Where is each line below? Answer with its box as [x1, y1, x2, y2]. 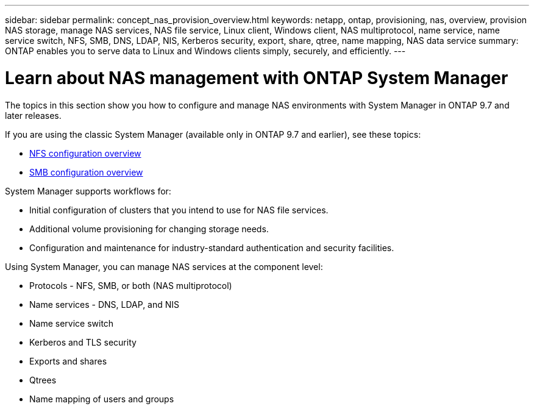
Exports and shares [29, 355, 107, 366]
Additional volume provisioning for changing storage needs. [29, 223, 269, 234]
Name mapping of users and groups [29, 393, 174, 404]
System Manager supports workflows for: [5, 185, 171, 196]
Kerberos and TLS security [29, 336, 137, 347]
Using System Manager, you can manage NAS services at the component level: [5, 261, 323, 272]
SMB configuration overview [29, 166, 143, 177]
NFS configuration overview [29, 148, 141, 158]
